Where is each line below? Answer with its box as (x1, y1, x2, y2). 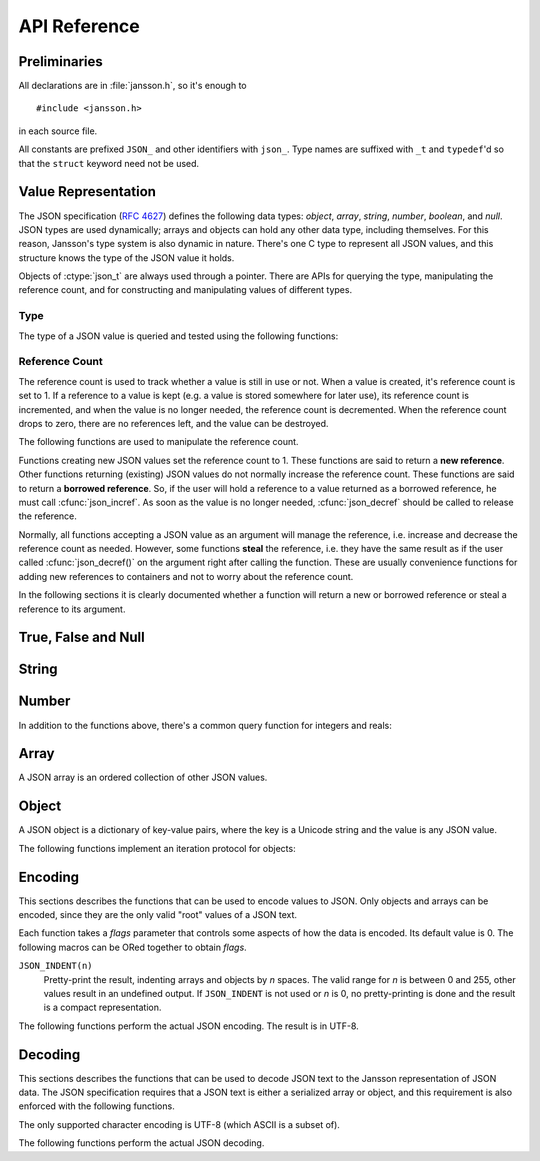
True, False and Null (18, 629, 145, 646)
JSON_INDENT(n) (18, 960, 94, 972)
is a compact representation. (43, 1001, 162, 1014)
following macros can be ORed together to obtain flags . (18, 941, 247, 953)
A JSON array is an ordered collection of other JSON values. (18, 771, 268, 784)
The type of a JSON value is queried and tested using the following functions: (18, 330, 339, 342)
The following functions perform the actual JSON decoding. (18, 1137, 265, 1149)
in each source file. (18, 125, 98, 137)
